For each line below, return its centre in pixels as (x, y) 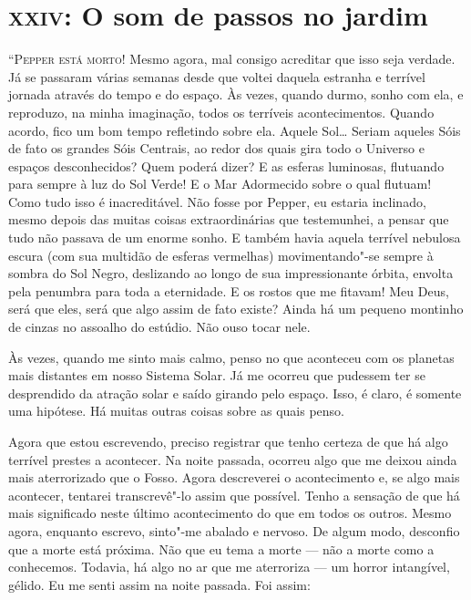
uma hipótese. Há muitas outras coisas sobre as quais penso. (177, 411)
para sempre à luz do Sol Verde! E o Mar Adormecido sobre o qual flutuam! (220, 184)
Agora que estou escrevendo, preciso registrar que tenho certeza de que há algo (228, 441)
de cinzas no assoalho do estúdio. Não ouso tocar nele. (159, 327)
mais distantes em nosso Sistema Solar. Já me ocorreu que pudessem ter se (217, 375)
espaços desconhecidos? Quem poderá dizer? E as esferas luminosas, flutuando (226, 166)
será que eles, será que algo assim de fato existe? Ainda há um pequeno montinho (236, 309)
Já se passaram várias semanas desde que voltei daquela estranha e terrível (217, 76)
